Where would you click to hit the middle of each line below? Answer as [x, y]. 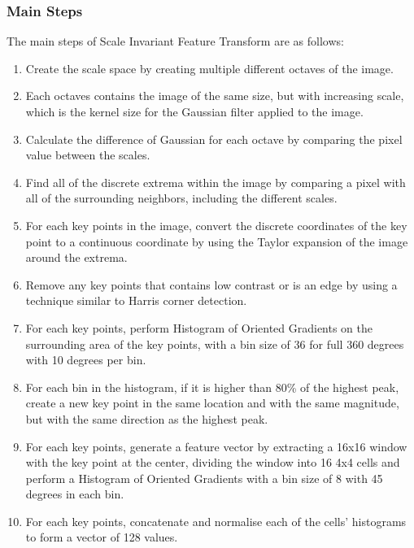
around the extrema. [76, 257]
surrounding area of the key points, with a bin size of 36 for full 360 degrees [215, 344]
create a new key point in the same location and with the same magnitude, [212, 403]
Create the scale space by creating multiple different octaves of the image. [209, 68]
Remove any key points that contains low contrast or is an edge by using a [211, 284]
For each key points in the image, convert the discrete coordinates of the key [216, 225]
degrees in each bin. [75, 494]
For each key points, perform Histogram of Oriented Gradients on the [199, 327]
